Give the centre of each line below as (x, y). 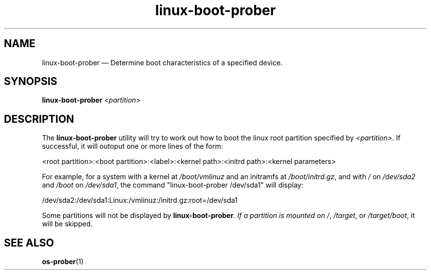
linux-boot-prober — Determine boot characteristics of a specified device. (162, 62)
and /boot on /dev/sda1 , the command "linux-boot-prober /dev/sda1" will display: (173, 185)
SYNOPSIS (31, 82)
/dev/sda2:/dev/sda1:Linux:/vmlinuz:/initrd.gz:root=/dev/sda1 (140, 200)
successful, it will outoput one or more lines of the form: (133, 146)
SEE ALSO (29, 243)
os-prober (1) (63, 262)
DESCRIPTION (39, 119)
